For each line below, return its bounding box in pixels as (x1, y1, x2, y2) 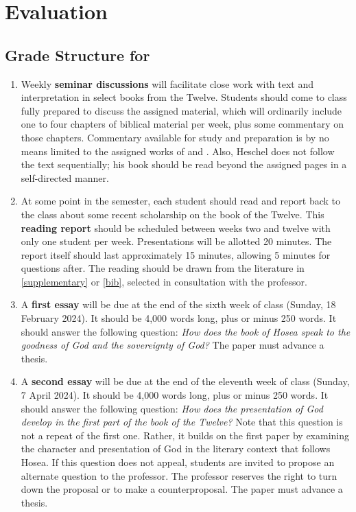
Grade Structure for (5, 44, 150, 65)
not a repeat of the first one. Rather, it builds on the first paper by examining (21, 428, 350, 442)
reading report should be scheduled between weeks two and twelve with (21, 220, 331, 235)
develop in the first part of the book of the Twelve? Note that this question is (21, 415, 343, 429)
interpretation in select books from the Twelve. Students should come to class (21, 90, 347, 104)
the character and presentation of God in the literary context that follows (21, 441, 331, 456)
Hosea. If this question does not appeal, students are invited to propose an (21, 455, 335, 469)
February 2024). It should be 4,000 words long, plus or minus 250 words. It (21, 311, 337, 325)
